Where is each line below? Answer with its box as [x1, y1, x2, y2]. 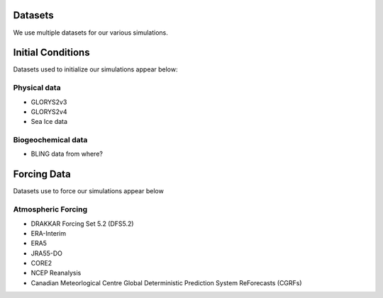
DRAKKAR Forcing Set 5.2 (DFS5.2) [30, 219, 134, 228]
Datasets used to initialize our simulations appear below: [13, 65, 178, 74]
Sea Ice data [30, 118, 67, 126]
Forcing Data [13, 168, 71, 180]
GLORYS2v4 [30, 107, 67, 116]
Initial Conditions [13, 47, 90, 59]
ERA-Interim [30, 229, 67, 237]
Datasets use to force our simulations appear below [13, 187, 165, 195]
